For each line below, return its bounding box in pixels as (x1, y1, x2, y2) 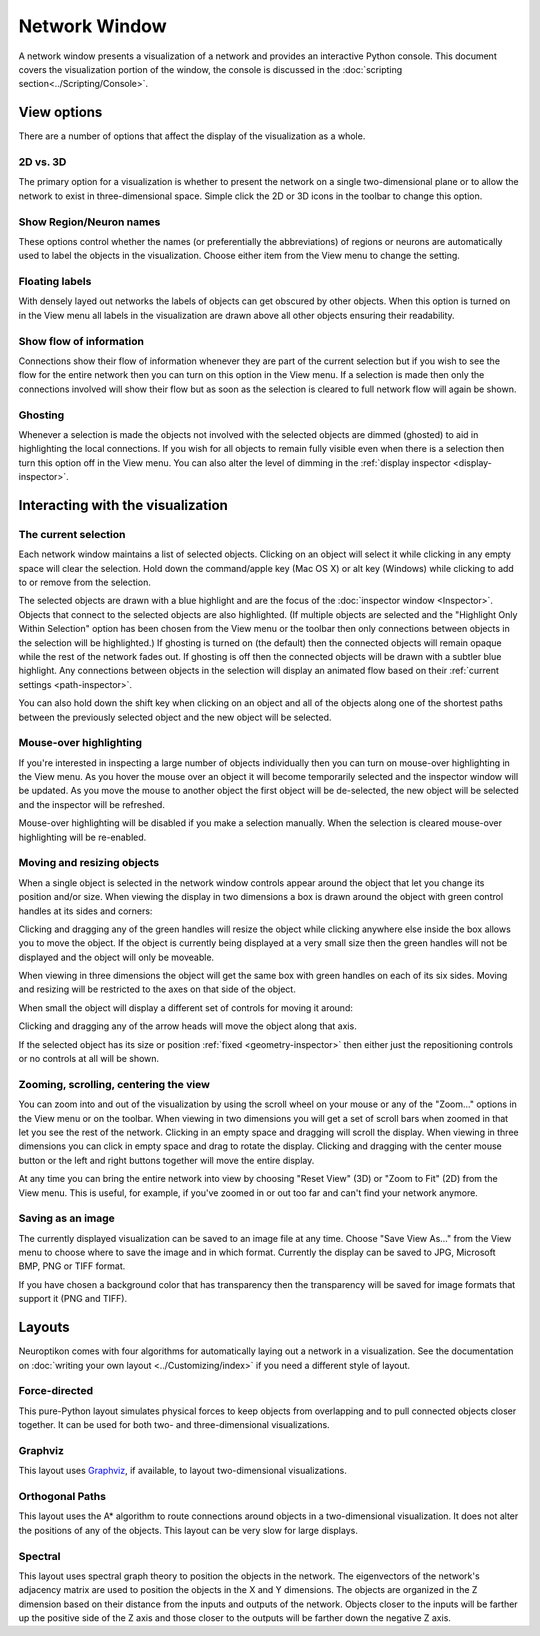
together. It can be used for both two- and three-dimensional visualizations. (18, 1419, 330, 1431)
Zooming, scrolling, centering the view (18, 1077, 210, 1091)
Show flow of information (18, 334, 145, 348)
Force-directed (18, 1384, 94, 1398)
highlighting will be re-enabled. (18, 831, 147, 843)
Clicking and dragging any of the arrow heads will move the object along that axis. (18, 1020, 357, 1032)
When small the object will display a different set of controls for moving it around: (18, 1001, 354, 1014)
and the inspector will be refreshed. (18, 798, 165, 810)
